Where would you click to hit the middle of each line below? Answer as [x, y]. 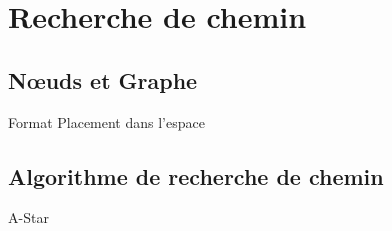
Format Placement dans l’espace [106, 121]
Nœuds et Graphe [103, 79]
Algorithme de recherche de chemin [196, 175]
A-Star [28, 217]
